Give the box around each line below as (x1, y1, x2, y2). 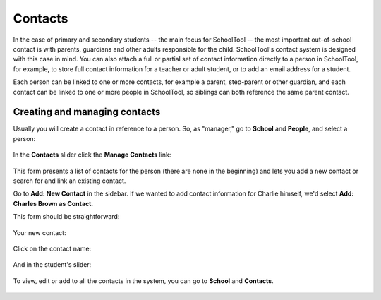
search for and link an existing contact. (13, 176, 126, 185)
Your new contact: (13, 228, 66, 236)
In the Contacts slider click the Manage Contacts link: (13, 150, 171, 159)
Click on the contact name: (13, 244, 92, 253)
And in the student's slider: (13, 260, 92, 269)
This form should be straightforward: (13, 212, 120, 221)
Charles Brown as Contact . (13, 199, 94, 208)
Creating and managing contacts (13, 106, 161, 118)
